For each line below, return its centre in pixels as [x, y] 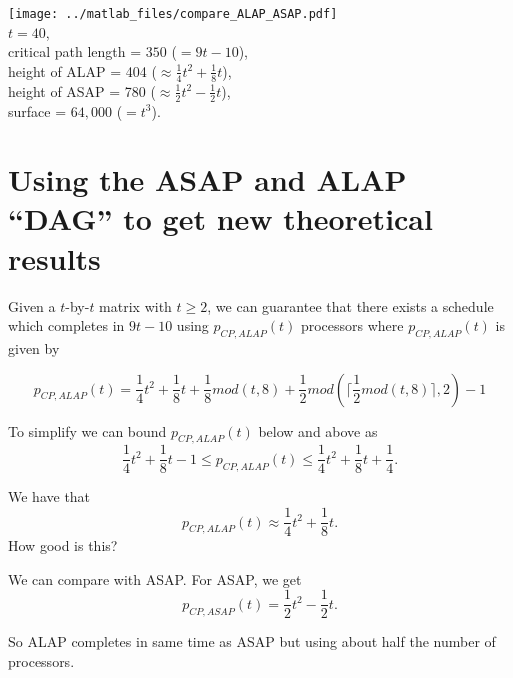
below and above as [318, 430]
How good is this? [63, 545]
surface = [37, 110]
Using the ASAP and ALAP [207, 179]
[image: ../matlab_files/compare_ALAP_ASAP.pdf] [173, 14]
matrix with [135, 305]
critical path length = [75, 51]
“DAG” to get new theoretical [220, 218]
